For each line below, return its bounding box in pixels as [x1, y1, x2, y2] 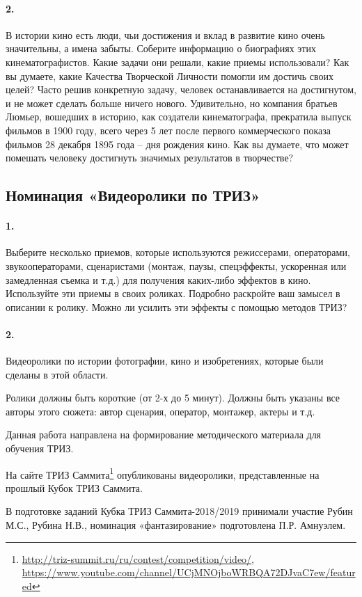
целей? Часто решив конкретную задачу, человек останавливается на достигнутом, [6, 82, 356, 97]
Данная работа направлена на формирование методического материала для [6, 427, 322, 442]
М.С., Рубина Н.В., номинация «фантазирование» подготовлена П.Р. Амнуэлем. [6, 518, 346, 532]
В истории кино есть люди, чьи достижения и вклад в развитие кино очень [6, 27, 325, 42]
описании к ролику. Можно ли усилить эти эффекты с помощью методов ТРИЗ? [6, 299, 347, 314]
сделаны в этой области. [6, 367, 109, 381]
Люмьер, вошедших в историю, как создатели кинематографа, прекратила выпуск [6, 109, 352, 124]
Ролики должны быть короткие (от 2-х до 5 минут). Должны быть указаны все [6, 390, 340, 405]
